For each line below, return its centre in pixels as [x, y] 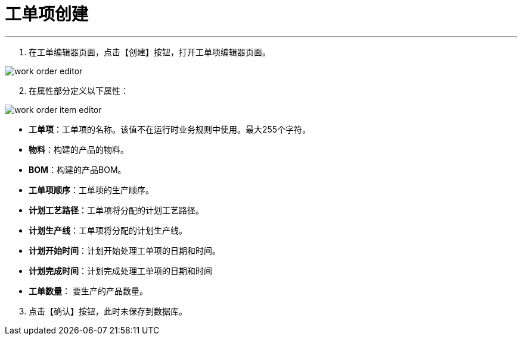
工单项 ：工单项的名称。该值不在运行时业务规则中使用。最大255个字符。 [170, 129]
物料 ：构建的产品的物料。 [79, 149]
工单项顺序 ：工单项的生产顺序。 [91, 190]
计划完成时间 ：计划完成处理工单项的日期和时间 [120, 270]
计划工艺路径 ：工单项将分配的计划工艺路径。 [116, 210]
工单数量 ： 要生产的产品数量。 [88, 291]
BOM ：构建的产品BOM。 [77, 169]
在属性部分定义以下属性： [79, 90]
